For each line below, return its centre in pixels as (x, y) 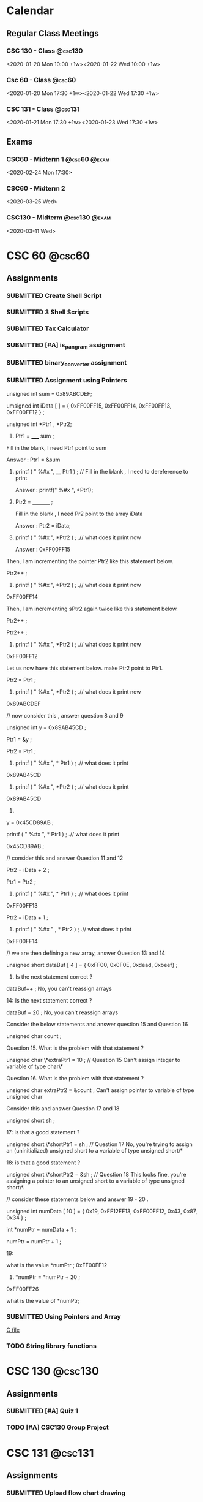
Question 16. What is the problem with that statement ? (75, 1078)
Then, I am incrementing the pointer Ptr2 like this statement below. (90, 561)
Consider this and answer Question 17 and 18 (63, 1108)
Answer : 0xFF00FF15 (42, 549)
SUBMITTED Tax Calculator (48, 328)
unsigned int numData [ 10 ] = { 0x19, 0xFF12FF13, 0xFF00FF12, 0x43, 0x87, (102, 1211)
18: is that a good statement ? (43, 1163)
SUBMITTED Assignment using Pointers (67, 381)
